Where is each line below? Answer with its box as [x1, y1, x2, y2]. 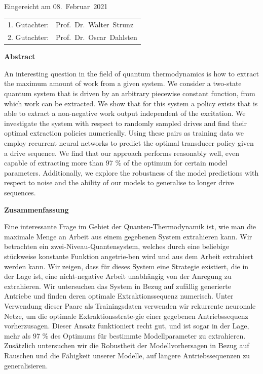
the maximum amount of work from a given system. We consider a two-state [4, 78, 242, 89]
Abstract [4, 51, 35, 62]
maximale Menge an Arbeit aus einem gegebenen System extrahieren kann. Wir [4, 231, 252, 241]
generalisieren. [4, 360, 48, 370]
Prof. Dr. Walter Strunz [56, 19, 134, 30]
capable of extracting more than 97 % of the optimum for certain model [4, 157, 228, 168]
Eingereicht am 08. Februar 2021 [4, 1, 108, 11]
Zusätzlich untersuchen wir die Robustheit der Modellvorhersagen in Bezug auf [4, 340, 249, 351]
